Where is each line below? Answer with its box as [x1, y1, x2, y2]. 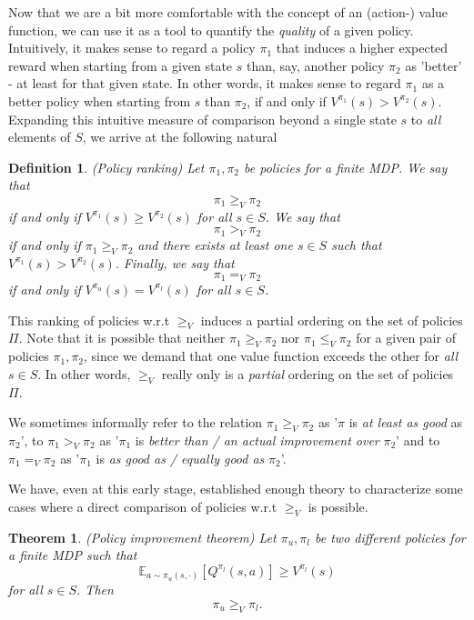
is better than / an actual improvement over [135, 430, 379, 449]
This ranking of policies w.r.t [8, 310, 170, 329]
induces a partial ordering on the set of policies [200, 310, 463, 329]
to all [410, 109, 441, 128]
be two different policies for [315, 527, 466, 546]
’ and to [396, 430, 440, 449]
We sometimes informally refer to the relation [8, 413, 263, 432]
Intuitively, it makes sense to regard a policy [8, 38, 256, 57]
